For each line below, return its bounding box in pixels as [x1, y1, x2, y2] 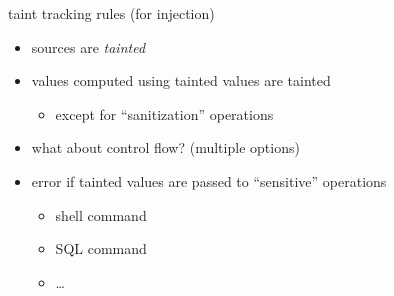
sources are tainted [31, 36, 146, 57]
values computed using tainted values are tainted [31, 70, 331, 91]
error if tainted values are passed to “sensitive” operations [31, 170, 387, 191]
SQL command [55, 238, 147, 259]
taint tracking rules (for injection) [8, 3, 215, 23]
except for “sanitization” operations [55, 103, 274, 124]
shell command [55, 204, 147, 225]
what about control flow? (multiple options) [31, 137, 300, 158]
